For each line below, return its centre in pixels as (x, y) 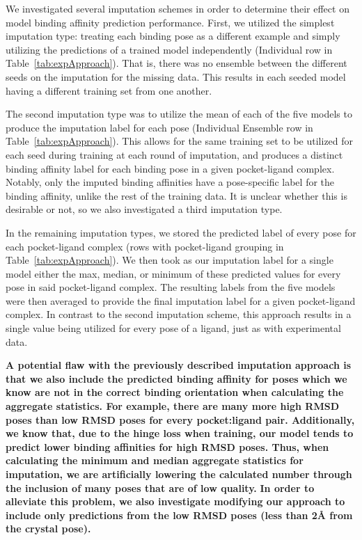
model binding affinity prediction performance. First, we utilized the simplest (170, 22)
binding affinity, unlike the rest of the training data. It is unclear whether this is (176, 195)
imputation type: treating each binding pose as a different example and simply (173, 36)
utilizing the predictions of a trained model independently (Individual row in (169, 49)
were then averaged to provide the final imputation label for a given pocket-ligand (181, 300)
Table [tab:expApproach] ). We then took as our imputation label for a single (170, 260)
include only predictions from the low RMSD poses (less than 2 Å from (179, 515)
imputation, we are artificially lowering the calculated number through (179, 474)
